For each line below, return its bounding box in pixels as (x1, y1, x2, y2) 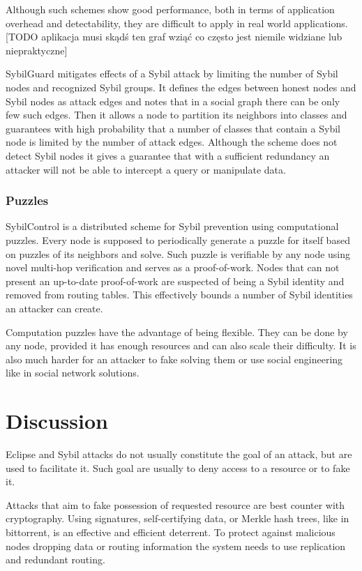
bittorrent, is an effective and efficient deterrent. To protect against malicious (6, 524, 335, 539)
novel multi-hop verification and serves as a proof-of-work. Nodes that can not (6, 260, 340, 275)
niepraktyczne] (6, 43, 68, 57)
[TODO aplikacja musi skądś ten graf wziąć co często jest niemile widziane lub (6, 29, 342, 44)
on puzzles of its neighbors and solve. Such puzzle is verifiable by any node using (6, 246, 351, 261)
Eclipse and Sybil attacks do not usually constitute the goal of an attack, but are (6, 447, 352, 461)
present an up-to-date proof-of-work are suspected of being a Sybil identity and (6, 273, 345, 288)
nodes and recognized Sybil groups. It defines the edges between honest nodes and (6, 79, 356, 94)
